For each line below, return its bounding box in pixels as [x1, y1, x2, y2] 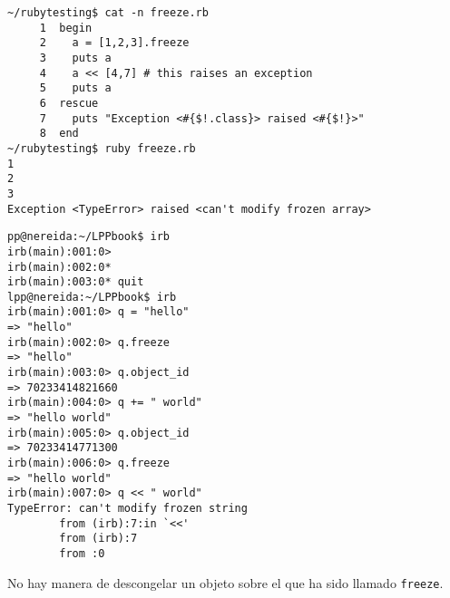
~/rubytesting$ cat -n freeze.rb [7, 6, 209, 19]
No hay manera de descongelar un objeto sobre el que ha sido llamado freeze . [7, 573, 444, 592]
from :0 [59, 546, 105, 560]
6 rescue [39, 96, 99, 110]
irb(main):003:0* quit [7, 275, 144, 289]
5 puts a [39, 82, 112, 95]
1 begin [39, 21, 93, 34]
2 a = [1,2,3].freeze [39, 36, 190, 50]
